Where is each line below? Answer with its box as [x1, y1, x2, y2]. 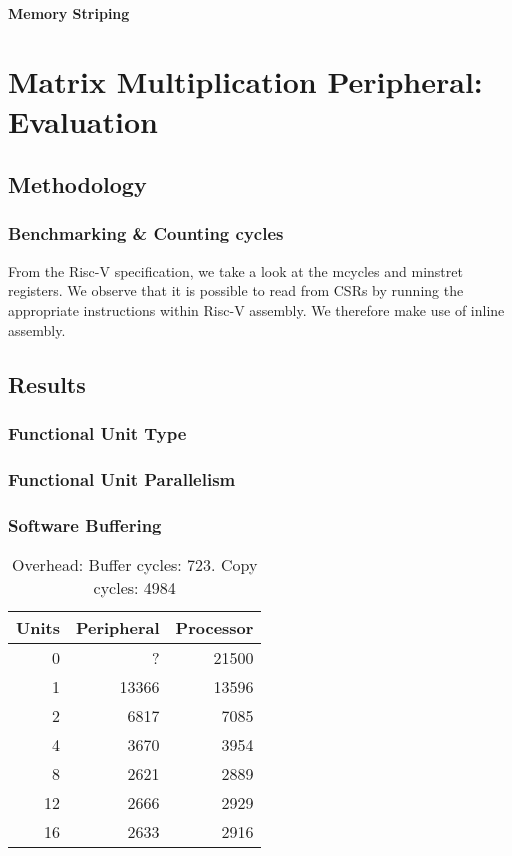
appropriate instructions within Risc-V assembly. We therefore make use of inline [8, 299, 505, 320]
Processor [175, 615, 254, 639]
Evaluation [8, 100, 158, 141]
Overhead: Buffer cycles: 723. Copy [12, 552, 258, 576]
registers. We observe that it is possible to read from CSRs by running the [8, 280, 464, 301]
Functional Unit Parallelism [8, 466, 236, 491]
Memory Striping [8, 2, 130, 23]
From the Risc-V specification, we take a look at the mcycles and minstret [8, 260, 463, 281]
